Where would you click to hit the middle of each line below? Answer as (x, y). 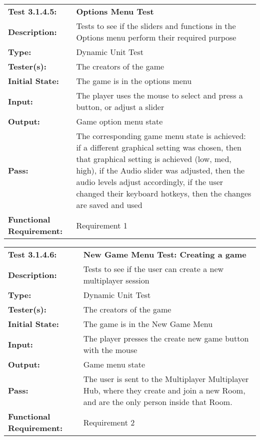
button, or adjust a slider (120, 107)
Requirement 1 (102, 225)
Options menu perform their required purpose (156, 37)
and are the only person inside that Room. (158, 402)
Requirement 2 (109, 422)
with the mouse (110, 350)
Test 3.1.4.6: (32, 254)
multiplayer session (116, 280)
